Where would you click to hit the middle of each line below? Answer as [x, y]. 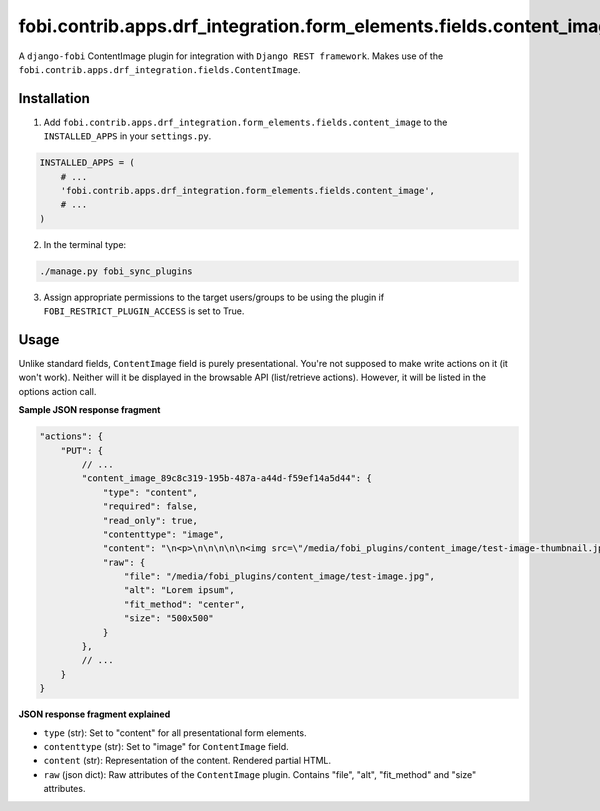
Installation [54, 98]
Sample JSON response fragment [89, 410]
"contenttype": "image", [163, 534]
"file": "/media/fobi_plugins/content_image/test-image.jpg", [279, 576]
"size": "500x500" [168, 618]
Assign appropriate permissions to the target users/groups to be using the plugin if [214, 297]
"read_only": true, [150, 520]
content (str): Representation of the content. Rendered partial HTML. [187, 761]
